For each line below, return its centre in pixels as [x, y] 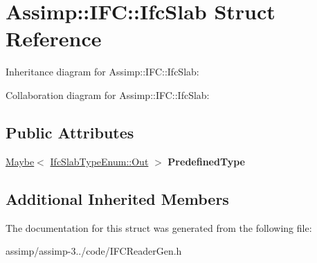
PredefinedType [206, 161]
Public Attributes [70, 132]
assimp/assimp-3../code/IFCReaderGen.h [94, 251]
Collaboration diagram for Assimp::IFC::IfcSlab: [108, 94]
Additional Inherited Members [117, 198]
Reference [54, 38]
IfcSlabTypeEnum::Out [99, 161]
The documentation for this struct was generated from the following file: [159, 227]
